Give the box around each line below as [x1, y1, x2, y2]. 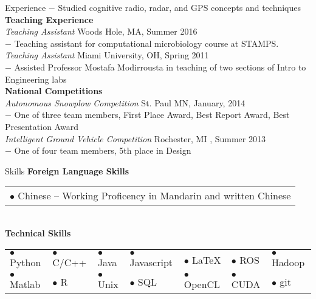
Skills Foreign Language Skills [5, 164, 129, 177]
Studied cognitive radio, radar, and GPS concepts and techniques [58, 1, 301, 13]
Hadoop [271, 255, 305, 269]
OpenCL [184, 277, 221, 291]
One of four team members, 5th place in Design [14, 144, 191, 157]
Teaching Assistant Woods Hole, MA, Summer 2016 [5, 25, 197, 38]
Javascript [129, 255, 173, 269]
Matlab [10, 277, 41, 291]
